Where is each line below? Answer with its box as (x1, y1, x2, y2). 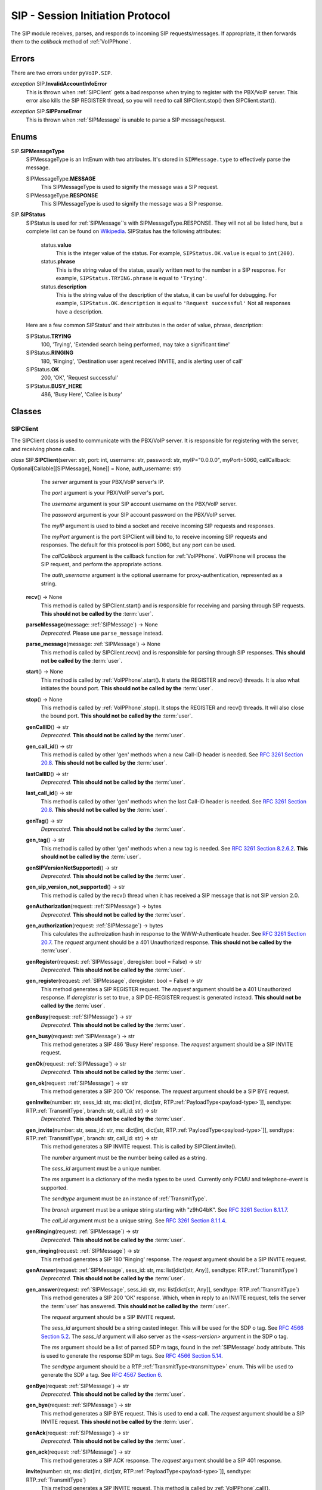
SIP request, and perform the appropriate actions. (41, 561, 163, 568)
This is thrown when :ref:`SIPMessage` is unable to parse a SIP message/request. (26, 116, 226, 123)
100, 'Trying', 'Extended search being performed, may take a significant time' (41, 340, 230, 348)
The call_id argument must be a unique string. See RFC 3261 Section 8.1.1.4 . (41, 1217, 227, 1224)
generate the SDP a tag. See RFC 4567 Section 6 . (41, 1371, 163, 1379)
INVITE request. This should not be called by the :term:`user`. (41, 1418, 193, 1426)
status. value (41, 241, 72, 249)
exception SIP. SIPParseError (11, 108, 82, 115)
